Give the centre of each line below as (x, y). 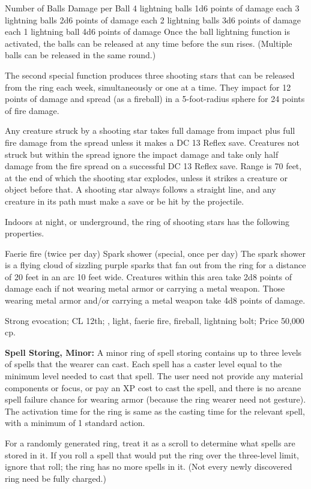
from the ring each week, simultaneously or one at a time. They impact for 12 (148, 87)
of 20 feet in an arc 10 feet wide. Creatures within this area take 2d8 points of (148, 276)
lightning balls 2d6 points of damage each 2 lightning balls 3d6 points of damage (153, 19)
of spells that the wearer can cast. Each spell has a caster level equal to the (143, 364)
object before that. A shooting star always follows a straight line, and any (140, 189)
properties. (25, 233)
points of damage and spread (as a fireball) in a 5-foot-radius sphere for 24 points (155, 99)
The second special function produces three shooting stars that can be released (150, 75)
